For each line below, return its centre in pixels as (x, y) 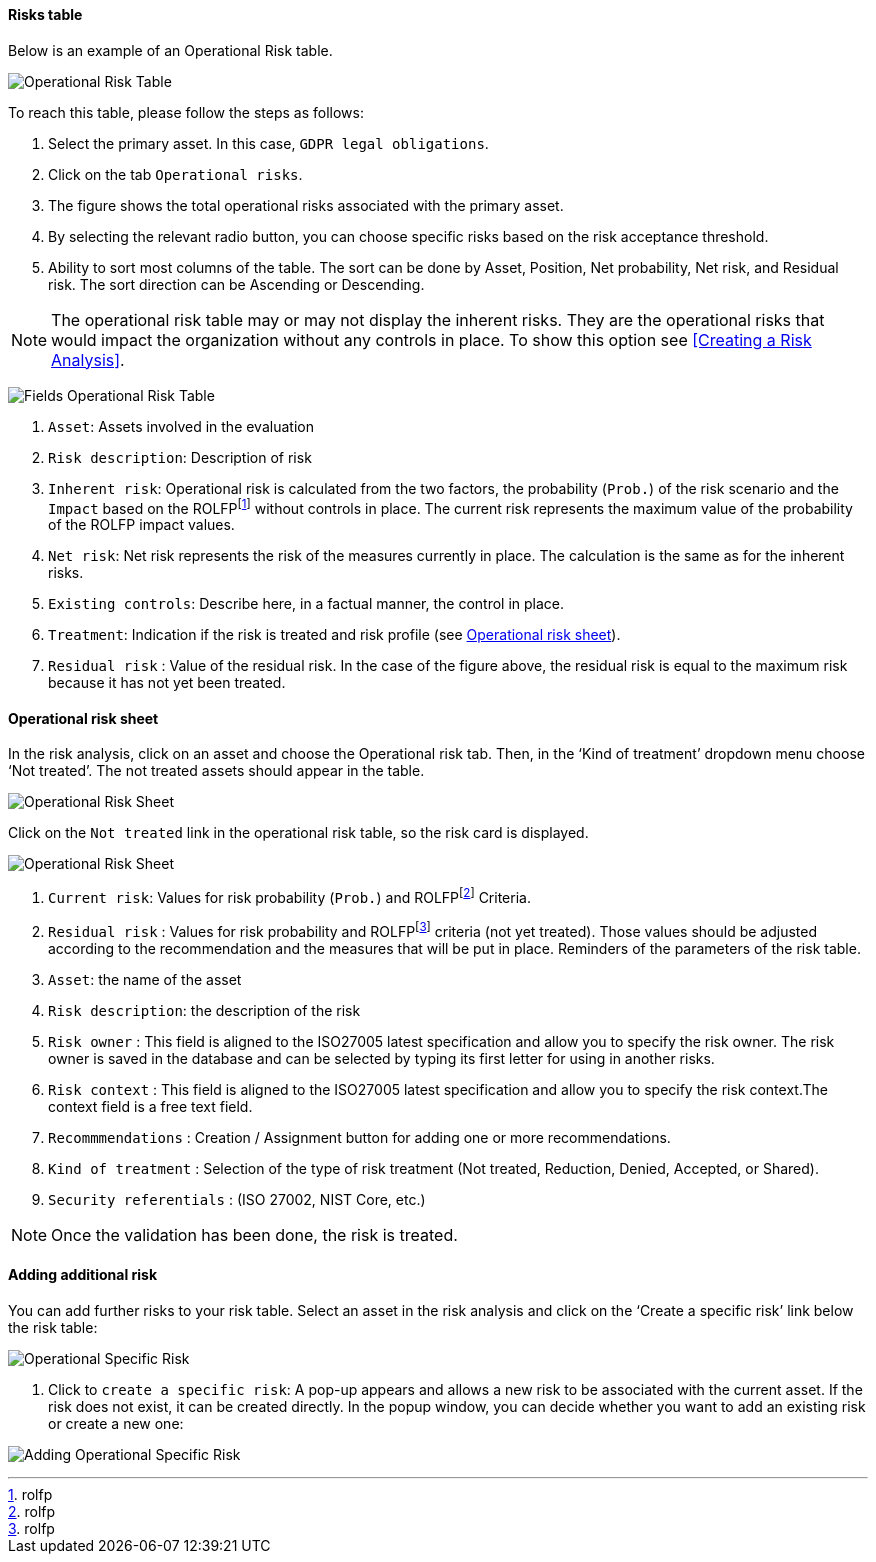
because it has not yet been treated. (167, 683)
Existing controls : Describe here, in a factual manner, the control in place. (306, 604)
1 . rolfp (30, 1495)
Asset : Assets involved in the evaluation (181, 426)
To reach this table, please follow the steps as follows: (186, 112)
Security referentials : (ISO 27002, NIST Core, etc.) (237, 1199)
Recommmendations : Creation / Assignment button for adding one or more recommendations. (359, 1137)
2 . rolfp (32, 1512)
